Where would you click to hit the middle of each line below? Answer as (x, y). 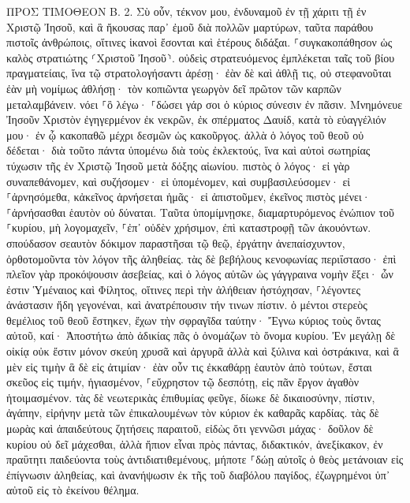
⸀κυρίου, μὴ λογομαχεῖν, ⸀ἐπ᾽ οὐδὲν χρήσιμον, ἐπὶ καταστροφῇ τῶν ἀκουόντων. (189, 227)
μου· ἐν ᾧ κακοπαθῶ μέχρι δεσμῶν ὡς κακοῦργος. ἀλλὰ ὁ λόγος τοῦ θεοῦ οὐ (185, 134)
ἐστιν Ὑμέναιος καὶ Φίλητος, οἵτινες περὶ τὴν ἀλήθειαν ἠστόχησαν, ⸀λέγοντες (184, 289)
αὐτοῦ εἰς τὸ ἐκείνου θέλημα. (73, 490)
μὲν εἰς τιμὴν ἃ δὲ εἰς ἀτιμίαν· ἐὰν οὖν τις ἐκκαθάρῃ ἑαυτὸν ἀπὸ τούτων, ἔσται (189, 366)
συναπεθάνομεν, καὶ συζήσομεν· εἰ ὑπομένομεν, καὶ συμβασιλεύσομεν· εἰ (179, 181)
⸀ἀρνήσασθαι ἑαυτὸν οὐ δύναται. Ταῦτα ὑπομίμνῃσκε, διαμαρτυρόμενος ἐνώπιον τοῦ (200, 212)
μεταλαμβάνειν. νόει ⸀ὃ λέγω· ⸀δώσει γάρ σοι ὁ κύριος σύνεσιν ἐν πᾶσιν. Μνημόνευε (205, 104)
